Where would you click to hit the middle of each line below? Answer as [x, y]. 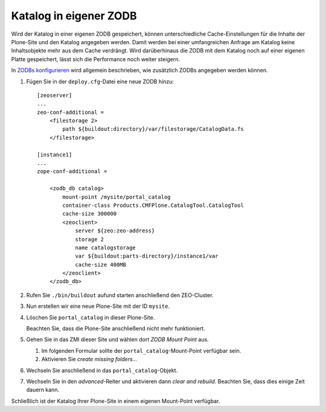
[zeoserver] [55, 95]
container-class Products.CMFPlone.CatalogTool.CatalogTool [153, 205]
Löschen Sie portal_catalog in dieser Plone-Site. [91, 317]
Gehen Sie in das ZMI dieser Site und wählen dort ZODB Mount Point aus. [117, 339]
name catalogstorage [105, 247]
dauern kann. [43, 390]
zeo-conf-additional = [71, 112]
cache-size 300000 [90, 214]
